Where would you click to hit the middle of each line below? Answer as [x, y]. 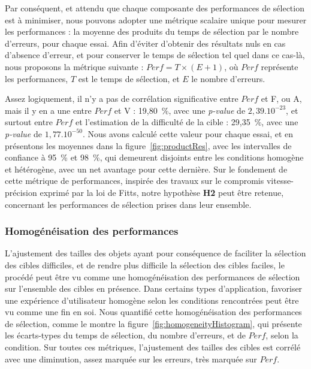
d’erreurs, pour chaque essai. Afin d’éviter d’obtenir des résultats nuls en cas [145, 43]
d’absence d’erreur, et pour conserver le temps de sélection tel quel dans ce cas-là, [155, 55]
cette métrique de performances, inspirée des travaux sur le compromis [135, 181]
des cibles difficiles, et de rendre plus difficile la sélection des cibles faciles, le [145, 264]
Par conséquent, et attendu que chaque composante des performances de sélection [155, 8]
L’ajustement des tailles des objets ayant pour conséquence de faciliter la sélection [155, 253]
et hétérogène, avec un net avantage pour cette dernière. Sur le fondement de [146, 169]
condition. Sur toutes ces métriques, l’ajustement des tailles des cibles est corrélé [153, 347]
